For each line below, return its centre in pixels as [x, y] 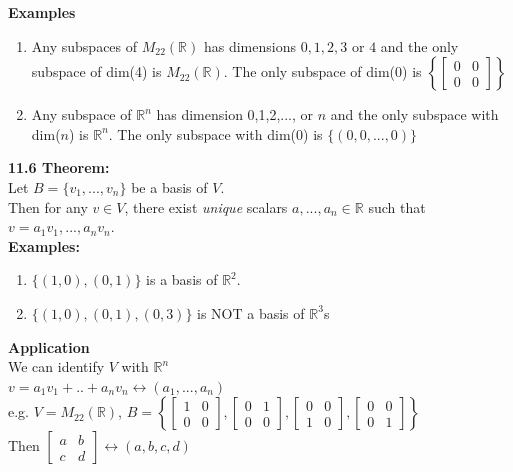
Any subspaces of [84, 45]
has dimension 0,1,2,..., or [235, 114]
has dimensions [249, 45]
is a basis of [182, 279]
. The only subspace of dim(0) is [322, 71]
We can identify [56, 366]
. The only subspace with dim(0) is [215, 133]
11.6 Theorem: [59, 167]
